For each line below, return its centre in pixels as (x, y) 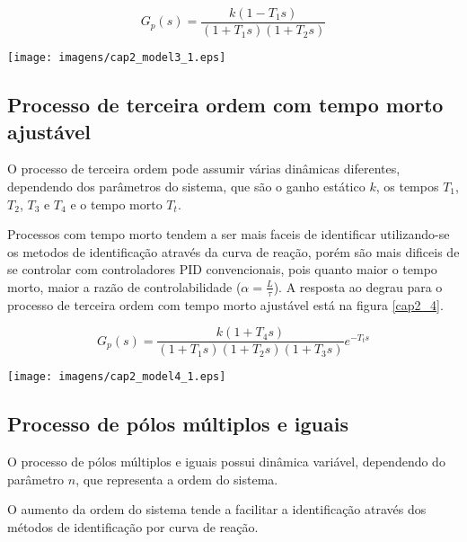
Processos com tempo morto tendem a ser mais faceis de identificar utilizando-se (229, 234)
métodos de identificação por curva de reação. (133, 527)
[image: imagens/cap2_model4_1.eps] (117, 377)
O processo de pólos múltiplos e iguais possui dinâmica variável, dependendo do (226, 462)
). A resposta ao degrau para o (358, 286)
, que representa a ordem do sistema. (177, 479)
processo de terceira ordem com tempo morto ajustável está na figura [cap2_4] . (225, 304)
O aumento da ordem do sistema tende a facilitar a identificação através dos (217, 509)
